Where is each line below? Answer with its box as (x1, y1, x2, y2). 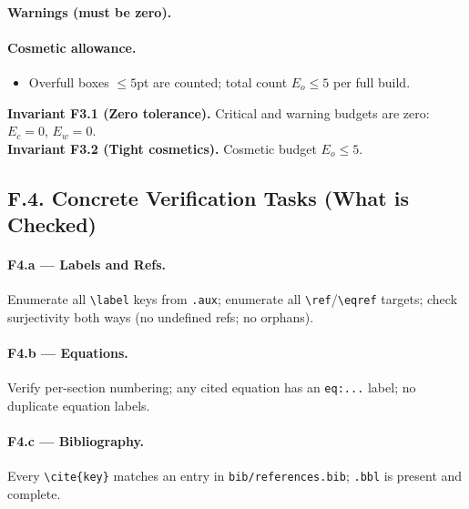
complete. (7, 484, 61, 504)
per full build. (332, 72, 411, 91)
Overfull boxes (28, 72, 109, 91)
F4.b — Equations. (7, 343, 128, 362)
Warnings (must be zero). (7, 2, 172, 21)
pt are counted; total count (137, 72, 288, 91)
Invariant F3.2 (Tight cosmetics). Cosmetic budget (7, 138, 317, 158)
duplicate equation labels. (7, 396, 150, 415)
